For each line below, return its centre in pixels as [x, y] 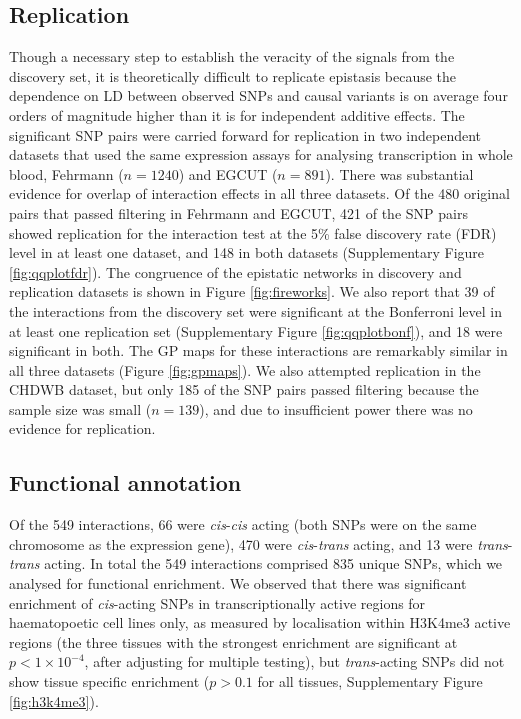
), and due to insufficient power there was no [336, 408]
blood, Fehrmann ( [66, 173]
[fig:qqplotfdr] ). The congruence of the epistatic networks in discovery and [235, 271]
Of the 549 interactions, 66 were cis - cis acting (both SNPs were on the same [243, 524]
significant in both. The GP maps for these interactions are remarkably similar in [258, 350]
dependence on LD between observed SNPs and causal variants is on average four [258, 95]
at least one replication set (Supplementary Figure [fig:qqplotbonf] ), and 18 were [256, 330]
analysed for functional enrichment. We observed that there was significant [238, 583]
